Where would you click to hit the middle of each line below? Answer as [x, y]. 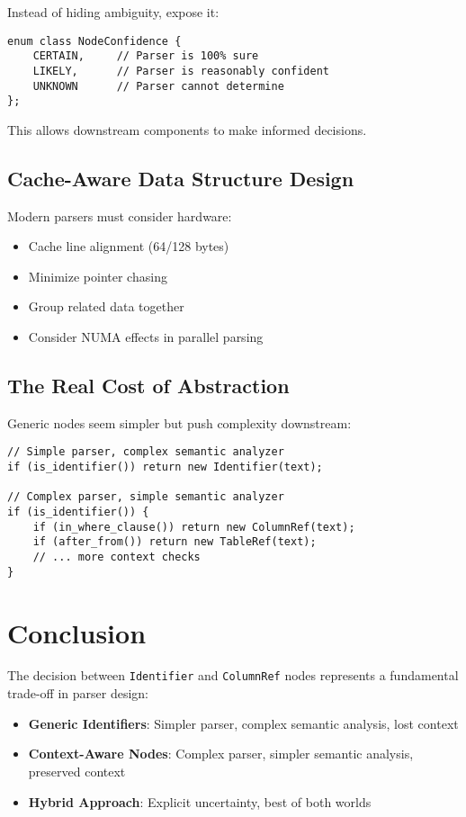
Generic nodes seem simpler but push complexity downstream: [179, 422]
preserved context [77, 771]
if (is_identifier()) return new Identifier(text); [165, 467]
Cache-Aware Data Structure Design [181, 178]
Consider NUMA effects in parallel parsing [146, 337]
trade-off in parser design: [78, 693]
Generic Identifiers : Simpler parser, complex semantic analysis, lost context [243, 723]
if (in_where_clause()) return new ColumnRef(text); [194, 527]
